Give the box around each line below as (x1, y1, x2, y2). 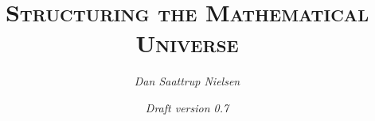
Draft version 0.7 (145, 99, 229, 115)
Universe (135, 27, 239, 59)
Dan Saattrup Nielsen (134, 73, 240, 89)
